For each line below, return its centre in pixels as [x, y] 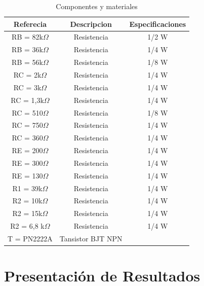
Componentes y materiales [97, 6]
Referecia [30, 24]
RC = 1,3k [27, 100]
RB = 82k [27, 37]
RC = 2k [27, 74]
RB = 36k [27, 49]
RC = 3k [27, 87]
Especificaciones [158, 24]
